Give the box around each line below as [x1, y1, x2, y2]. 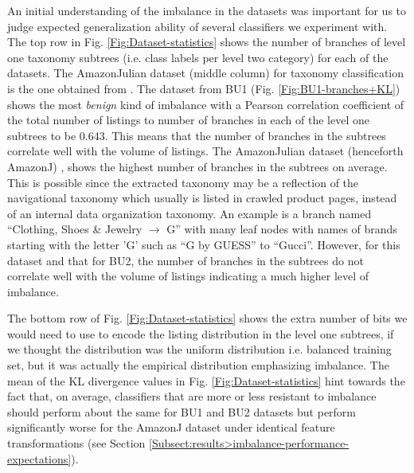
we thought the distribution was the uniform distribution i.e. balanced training [7, 341, 392, 358]
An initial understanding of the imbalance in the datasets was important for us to [7, 2, 407, 18]
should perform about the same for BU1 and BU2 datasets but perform [7, 403, 357, 420]
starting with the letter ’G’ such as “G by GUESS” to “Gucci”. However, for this [7, 236, 400, 252]
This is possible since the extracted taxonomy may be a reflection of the [7, 174, 359, 190]
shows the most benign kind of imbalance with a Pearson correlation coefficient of [7, 96, 404, 112]
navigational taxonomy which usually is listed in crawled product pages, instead [7, 190, 397, 206]
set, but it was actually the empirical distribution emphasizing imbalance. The [7, 357, 389, 373]
